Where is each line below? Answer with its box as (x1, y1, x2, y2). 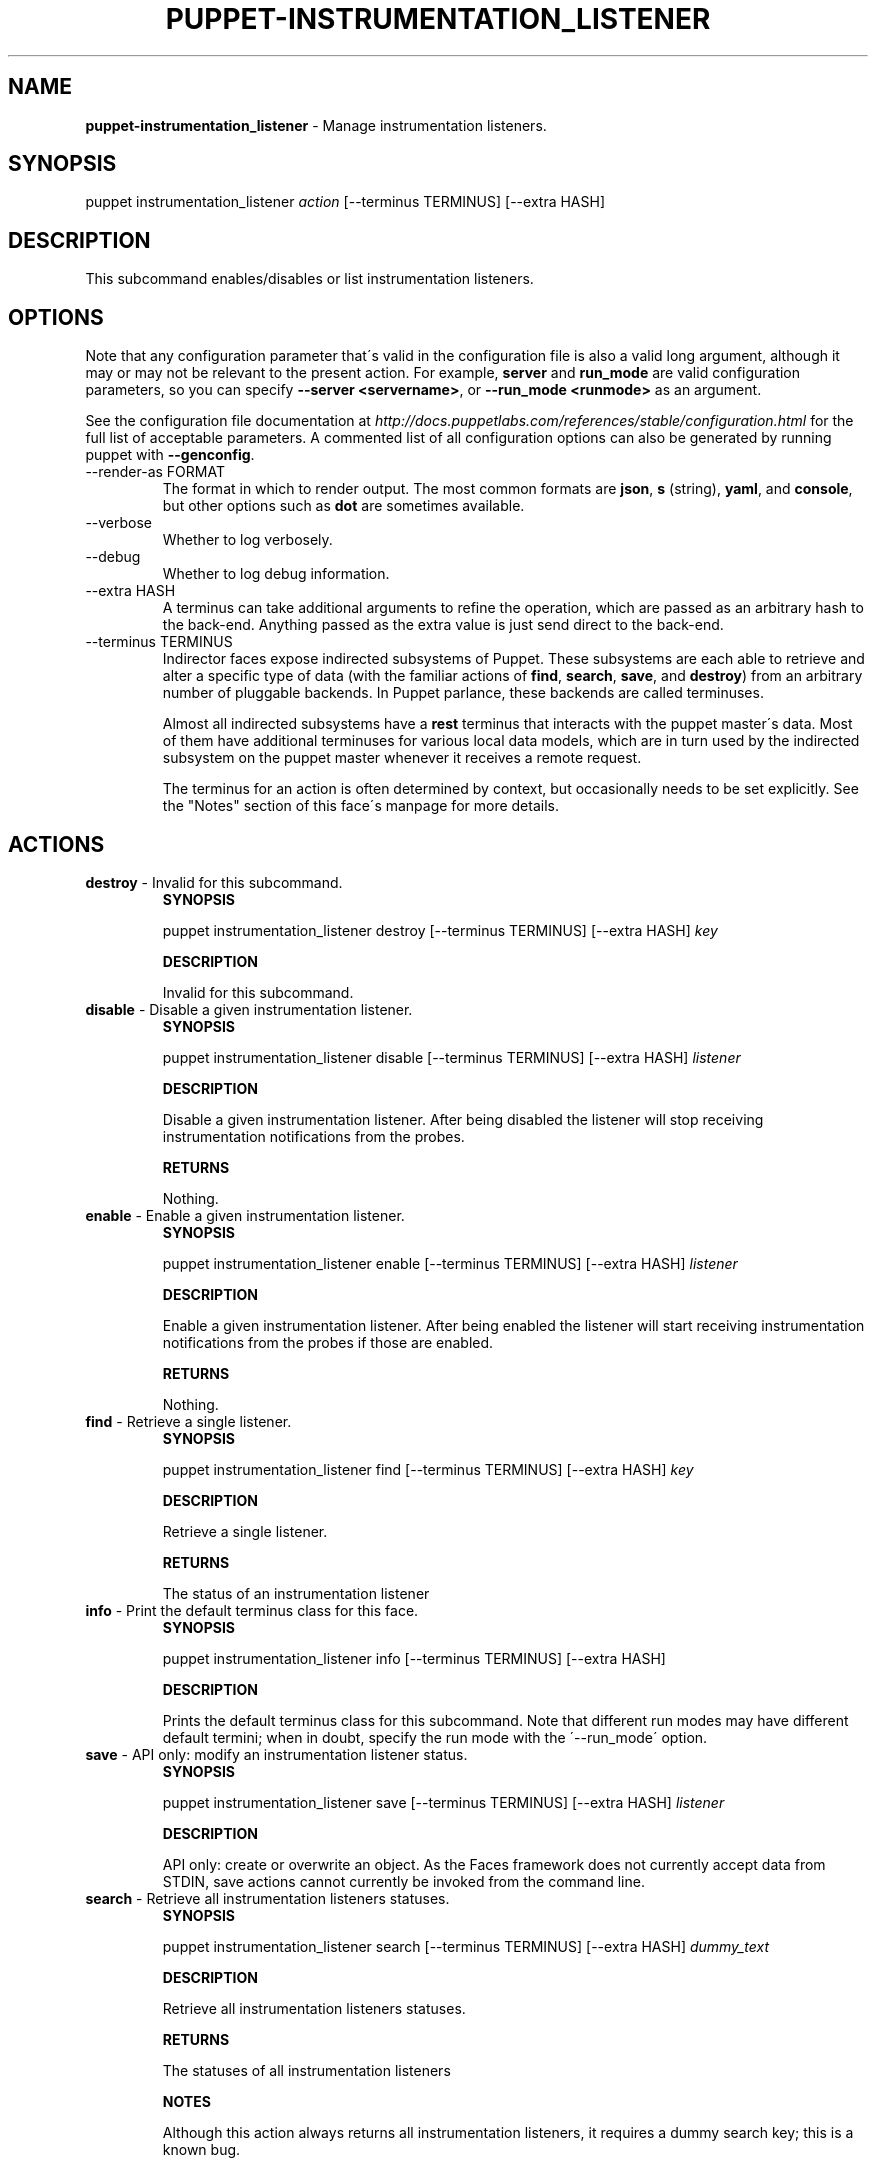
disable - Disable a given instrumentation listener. (85, 1000, 413, 1018)
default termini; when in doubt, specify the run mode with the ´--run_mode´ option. (162, 1728, 708, 1746)
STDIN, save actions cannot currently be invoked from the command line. (162, 1872, 645, 1890)
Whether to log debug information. (162, 565, 390, 583)
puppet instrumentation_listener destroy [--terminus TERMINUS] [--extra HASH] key (162, 921, 718, 939)
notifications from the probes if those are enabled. (162, 1333, 494, 1351)
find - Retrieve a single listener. (85, 1412, 292, 1430)
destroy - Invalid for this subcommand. (85, 873, 343, 891)
